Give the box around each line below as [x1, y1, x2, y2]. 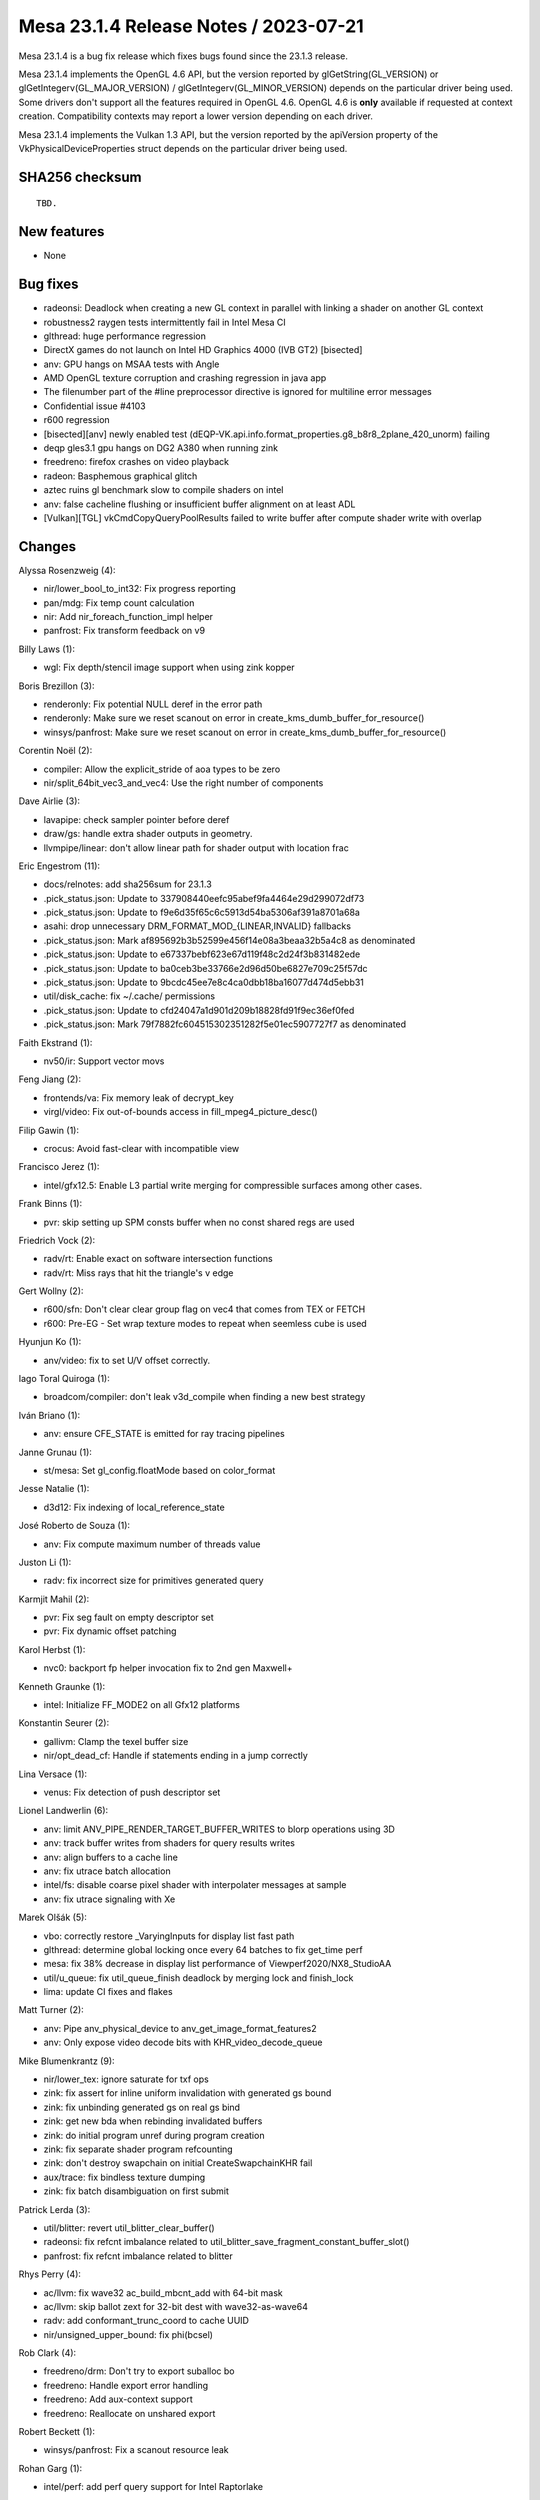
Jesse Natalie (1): [18, 1483, 90, 1495]
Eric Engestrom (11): [18, 860, 100, 872]
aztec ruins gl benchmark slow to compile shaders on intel [43, 484, 284, 496]
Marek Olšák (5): [18, 1911, 87, 1924]
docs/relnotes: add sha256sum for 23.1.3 [43, 878, 212, 890]
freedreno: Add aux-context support [43, 2393, 194, 2405]
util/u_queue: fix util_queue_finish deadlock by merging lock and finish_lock [43, 1971, 354, 1984]
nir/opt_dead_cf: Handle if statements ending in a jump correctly [43, 1750, 309, 1762]
